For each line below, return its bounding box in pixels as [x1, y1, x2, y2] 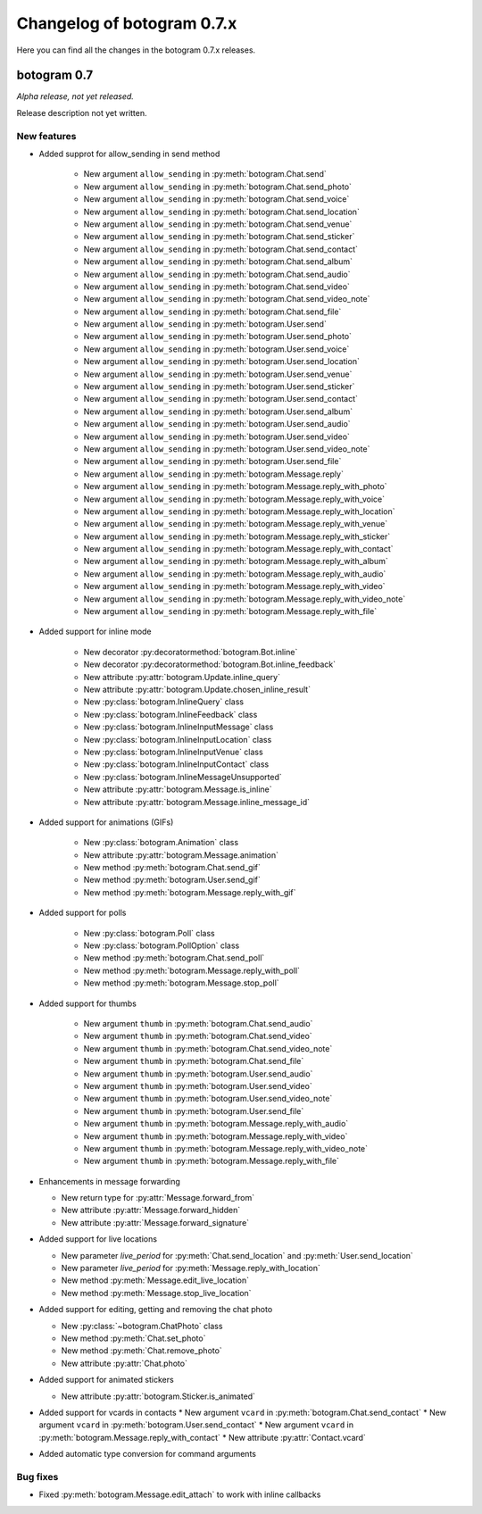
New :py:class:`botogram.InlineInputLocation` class [83, 734, 272, 745]
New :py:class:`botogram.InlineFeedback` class [83, 709, 258, 720]
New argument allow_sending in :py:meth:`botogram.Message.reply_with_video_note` [83, 594, 406, 604]
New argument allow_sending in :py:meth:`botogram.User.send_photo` [83, 331, 353, 342]
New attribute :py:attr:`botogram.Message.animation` [83, 849, 278, 861]
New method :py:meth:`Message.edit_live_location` [61, 1275, 250, 1285]
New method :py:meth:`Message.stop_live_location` [61, 1287, 252, 1298]
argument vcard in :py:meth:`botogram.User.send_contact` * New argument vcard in [38, 1419, 354, 1430]
